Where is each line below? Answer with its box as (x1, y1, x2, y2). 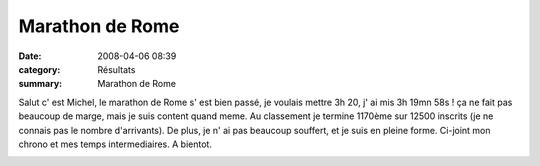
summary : (18, 78, 63, 90)
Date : (18, 50, 42, 62)
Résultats (97, 63, 136, 75)
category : (18, 63, 61, 75)
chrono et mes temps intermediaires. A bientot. (18, 138, 212, 150)
